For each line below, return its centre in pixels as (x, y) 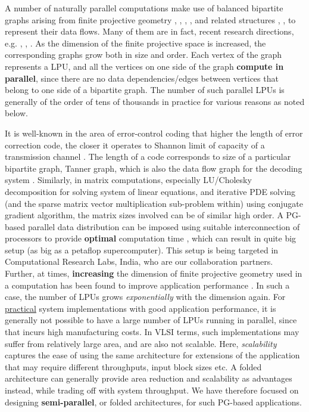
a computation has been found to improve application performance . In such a (147, 285)
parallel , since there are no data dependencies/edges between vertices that (142, 78)
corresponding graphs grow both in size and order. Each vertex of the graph (143, 55)
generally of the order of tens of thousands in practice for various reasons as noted (155, 101)
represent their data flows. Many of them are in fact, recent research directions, (149, 31)
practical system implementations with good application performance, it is (141, 308)
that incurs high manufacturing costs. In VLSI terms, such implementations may (152, 332)
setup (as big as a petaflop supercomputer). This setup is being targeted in (142, 250)
